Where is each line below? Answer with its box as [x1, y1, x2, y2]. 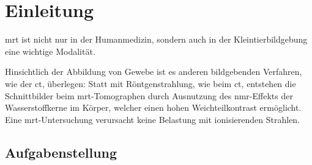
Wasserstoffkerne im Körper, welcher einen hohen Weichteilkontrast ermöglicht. [5, 101, 302, 114]
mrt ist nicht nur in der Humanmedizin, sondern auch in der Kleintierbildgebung [5, 33, 308, 46]
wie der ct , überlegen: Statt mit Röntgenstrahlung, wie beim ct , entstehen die [5, 77, 296, 90]
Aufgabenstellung [5, 142, 117, 161]
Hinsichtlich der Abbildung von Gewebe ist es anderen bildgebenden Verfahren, [5, 65, 302, 78]
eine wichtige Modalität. [5, 44, 95, 57]
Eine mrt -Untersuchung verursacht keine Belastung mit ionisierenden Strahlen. [5, 113, 300, 125]
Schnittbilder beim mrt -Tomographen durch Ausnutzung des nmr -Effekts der [5, 89, 293, 102]
